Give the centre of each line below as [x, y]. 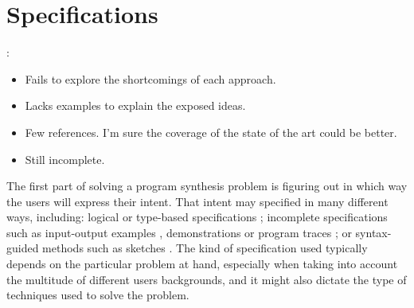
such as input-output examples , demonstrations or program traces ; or [179, 232]
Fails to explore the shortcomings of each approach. [150, 78]
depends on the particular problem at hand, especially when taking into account [202, 264]
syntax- [373, 232]
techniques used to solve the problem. [98, 295]
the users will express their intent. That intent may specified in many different [197, 201]
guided [23, 248]
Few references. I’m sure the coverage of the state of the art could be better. [211, 132]
